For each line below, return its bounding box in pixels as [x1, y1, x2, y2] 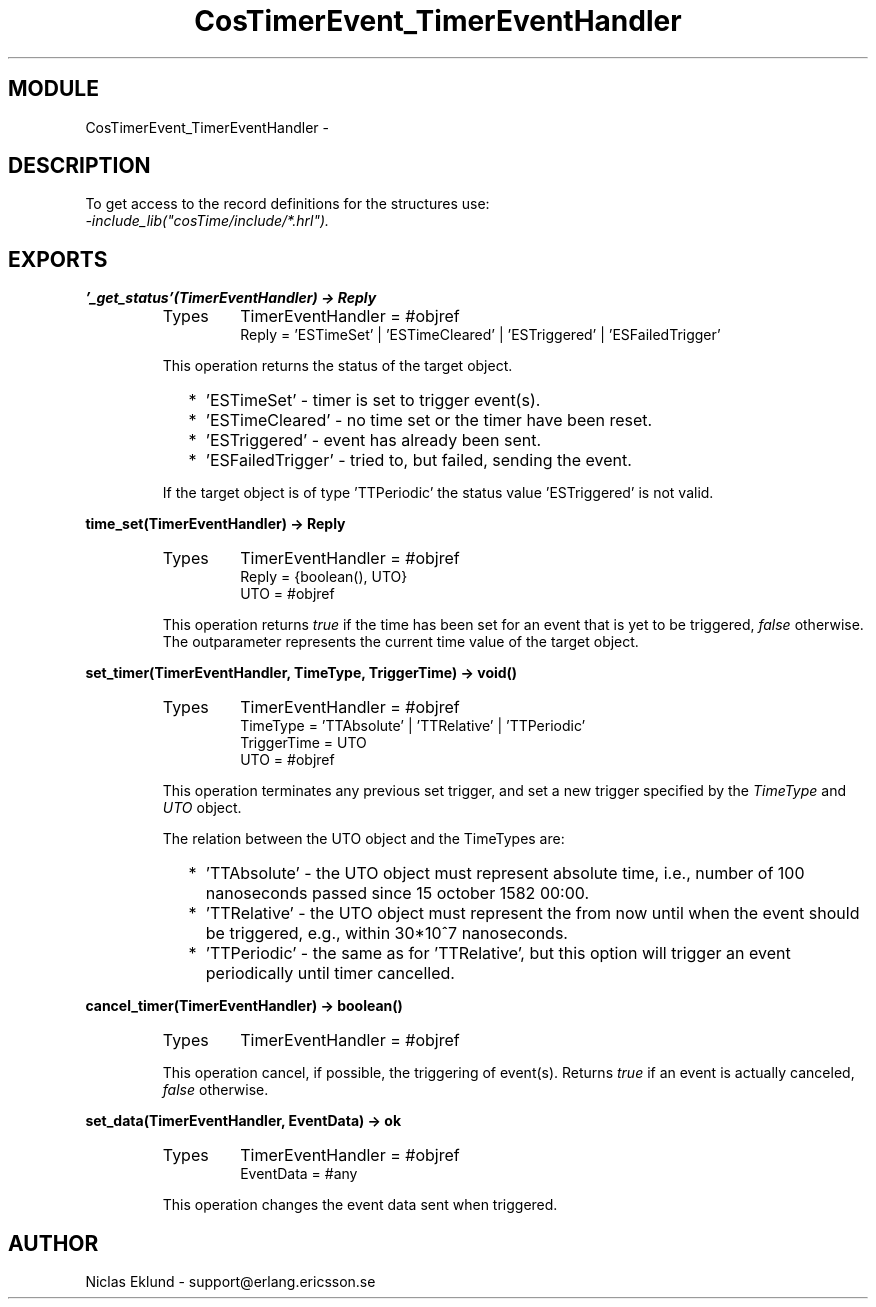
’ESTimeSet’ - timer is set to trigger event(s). [205, 390, 541, 411]
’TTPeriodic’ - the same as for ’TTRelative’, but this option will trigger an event [205, 943, 791, 964]
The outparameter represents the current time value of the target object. [162, 633, 639, 651]
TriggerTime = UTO [240, 734, 367, 752]
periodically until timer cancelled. [205, 963, 455, 984]
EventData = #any [240, 1165, 358, 1183]
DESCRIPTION [8, 153, 151, 179]
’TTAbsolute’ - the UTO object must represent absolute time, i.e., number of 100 [205, 863, 805, 884]
